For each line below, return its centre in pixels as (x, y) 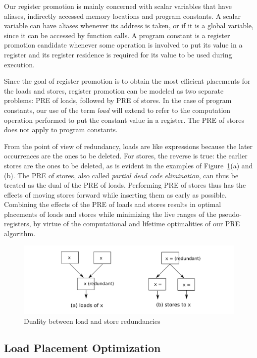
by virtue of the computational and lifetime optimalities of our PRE (137, 224)
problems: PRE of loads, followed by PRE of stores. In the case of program (118, 100)
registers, (18, 224)
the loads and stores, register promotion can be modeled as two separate (114, 90)
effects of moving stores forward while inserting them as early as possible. (115, 194)
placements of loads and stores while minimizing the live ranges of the (110, 214)
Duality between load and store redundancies (92, 321)
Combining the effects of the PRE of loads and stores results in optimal (113, 204)
